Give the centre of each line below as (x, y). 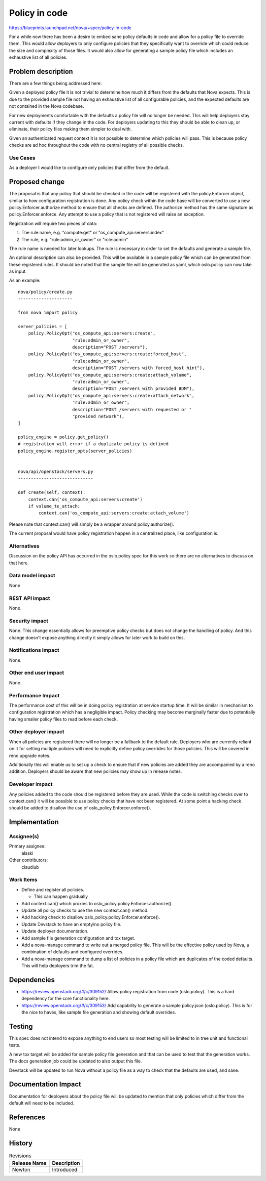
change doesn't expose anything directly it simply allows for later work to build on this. (97, 637)
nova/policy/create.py (45, 292)
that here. (19, 563)
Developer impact (31, 784)
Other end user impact (36, 673)
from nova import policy (48, 313)
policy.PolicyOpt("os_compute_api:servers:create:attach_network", (111, 396)
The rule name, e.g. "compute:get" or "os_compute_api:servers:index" (93, 233)
